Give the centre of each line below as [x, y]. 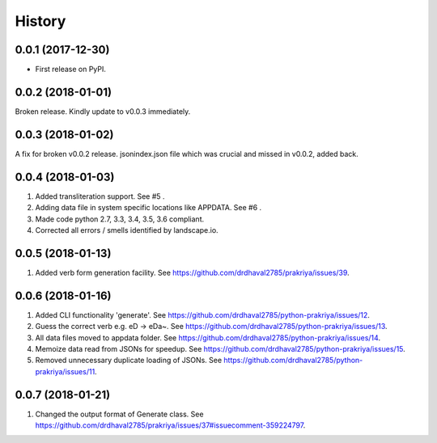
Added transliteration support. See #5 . [100, 196]
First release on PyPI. [71, 70]
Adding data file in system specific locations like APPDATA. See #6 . [148, 208]
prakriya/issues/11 [65, 371]
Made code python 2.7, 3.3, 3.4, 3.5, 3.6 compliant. [120, 219]
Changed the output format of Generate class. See [119, 414]
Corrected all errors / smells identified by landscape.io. [127, 230]
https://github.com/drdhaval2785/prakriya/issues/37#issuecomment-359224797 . [170, 425]
